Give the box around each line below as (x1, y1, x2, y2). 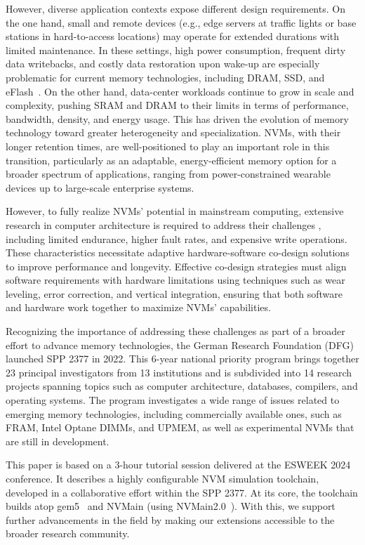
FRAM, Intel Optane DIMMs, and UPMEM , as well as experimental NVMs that (6, 420, 354, 435)
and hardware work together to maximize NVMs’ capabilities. (6, 300, 271, 315)
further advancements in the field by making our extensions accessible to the (6, 512, 335, 527)
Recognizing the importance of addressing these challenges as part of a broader (6, 324, 345, 339)
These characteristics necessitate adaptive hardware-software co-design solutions (6, 245, 350, 260)
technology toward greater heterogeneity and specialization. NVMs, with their (6, 125, 341, 140)
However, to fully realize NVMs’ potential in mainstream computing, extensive (6, 204, 344, 218)
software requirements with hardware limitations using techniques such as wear (6, 272, 345, 287)
